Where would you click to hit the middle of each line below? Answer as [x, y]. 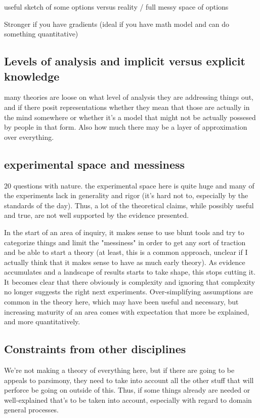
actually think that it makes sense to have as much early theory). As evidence [125, 262]
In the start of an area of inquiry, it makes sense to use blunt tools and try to [124, 232]
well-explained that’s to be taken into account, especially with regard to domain [128, 400]
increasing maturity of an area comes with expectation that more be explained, [127, 311]
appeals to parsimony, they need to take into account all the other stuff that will [129, 380]
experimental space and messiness [95, 164]
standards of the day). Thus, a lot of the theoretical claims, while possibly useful [129, 205]
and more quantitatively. [42, 321]
